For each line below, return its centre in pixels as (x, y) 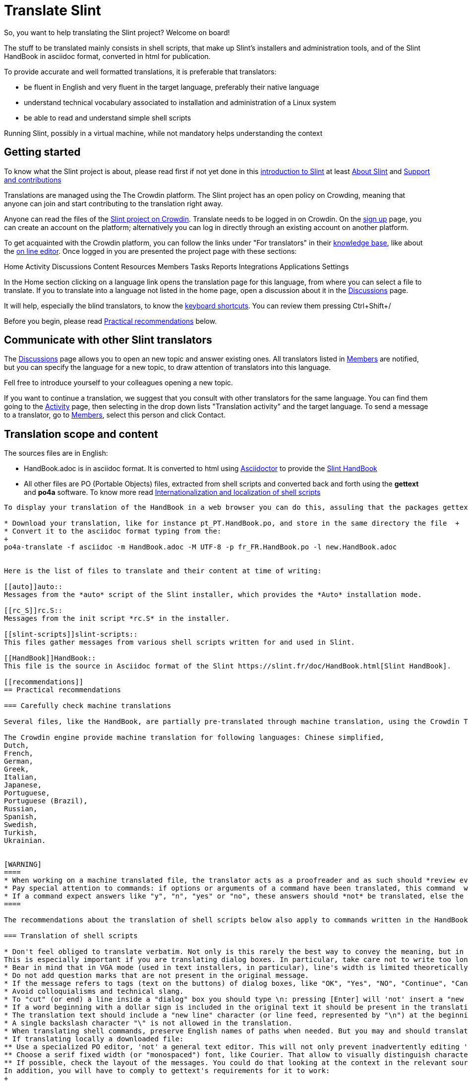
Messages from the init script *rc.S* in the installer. (117, 619)
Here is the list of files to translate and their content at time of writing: (163, 571)
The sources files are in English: (56, 453)
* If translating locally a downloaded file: (94, 1039)
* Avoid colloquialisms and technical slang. (94, 991)
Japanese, (23, 785)
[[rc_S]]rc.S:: (33, 611)
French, (19, 753)
